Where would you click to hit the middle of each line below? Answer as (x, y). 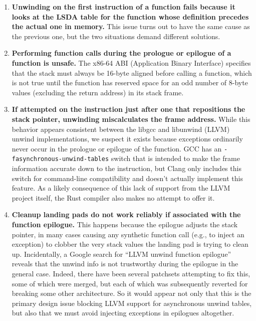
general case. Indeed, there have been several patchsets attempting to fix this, (131, 273)
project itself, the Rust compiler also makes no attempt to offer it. (113, 197)
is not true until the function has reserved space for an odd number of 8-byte (130, 83)
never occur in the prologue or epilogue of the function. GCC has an (117, 148)
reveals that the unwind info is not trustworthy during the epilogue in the (125, 264)
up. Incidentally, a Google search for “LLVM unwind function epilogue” (121, 254)
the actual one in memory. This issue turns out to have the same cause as (131, 26)
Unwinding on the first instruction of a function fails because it (123, 7)
